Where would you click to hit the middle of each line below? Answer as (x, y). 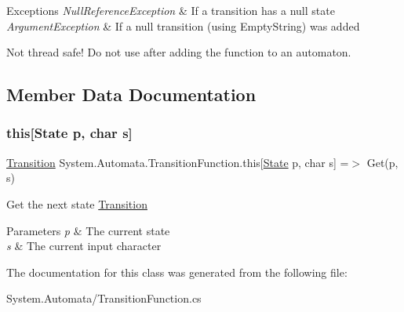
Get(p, (382, 162)
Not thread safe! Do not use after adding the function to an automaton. (179, 52)
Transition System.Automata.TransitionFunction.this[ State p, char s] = (178, 162)
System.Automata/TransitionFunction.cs (104, 298)
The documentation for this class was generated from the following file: (177, 272)
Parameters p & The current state (88, 230)
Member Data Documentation (131, 94)
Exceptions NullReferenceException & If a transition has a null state (171, 10)
